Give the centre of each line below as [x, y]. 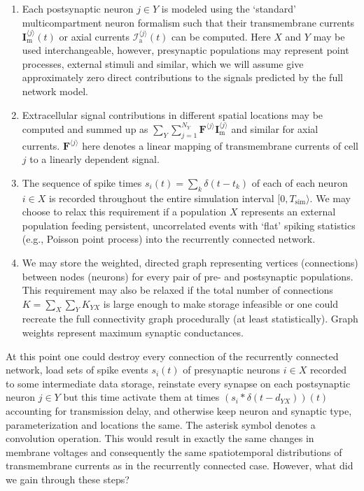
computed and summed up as [85, 128]
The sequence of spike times [82, 182]
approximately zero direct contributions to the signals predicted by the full [182, 77]
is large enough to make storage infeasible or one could [220, 303]
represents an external [288, 212]
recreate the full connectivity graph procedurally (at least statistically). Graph [190, 319]
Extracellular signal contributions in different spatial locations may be [173, 114]
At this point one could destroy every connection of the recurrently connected [172, 356]
